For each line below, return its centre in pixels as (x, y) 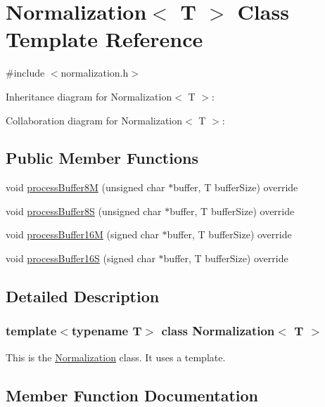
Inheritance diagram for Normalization (89, 96)
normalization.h (95, 73)
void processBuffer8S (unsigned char (84, 211)
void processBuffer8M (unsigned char (85, 187)
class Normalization (218, 331)
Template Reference (104, 39)
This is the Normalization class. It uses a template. (116, 357)
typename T (107, 331)
